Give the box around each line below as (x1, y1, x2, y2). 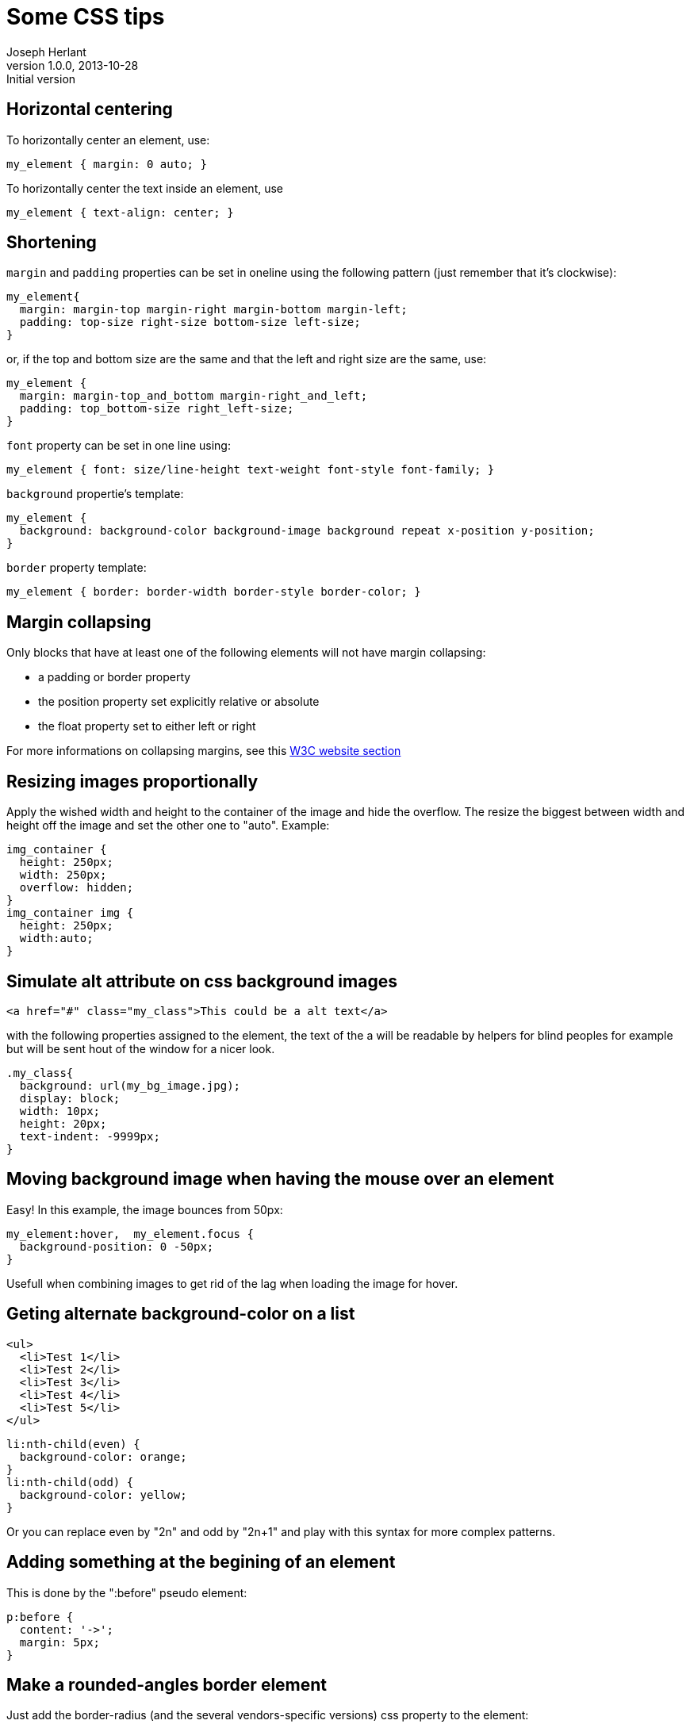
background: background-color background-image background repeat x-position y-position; (19, 524, 595, 538)
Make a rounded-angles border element (6, 1674, 328, 1695)
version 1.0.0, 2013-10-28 (6, 58, 139, 72)
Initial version (6, 71, 76, 86)
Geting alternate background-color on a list (6, 1304, 355, 1324)
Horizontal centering (6, 99, 173, 120)
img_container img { (6, 906, 134, 920)
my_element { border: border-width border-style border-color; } (6, 585, 421, 599)
